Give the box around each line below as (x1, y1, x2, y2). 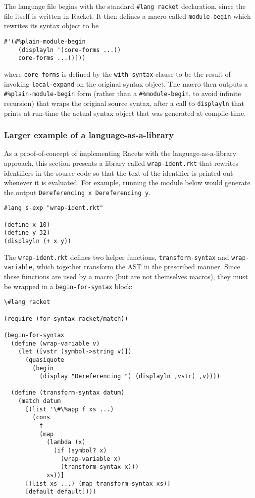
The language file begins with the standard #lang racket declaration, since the (4, 1, 246, 11)
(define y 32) (4, 229, 51, 237)
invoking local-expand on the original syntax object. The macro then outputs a (4, 78, 248, 89)
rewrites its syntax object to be (4, 20, 99, 31)
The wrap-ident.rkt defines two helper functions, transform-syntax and (4, 251, 229, 262)
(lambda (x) (46, 439, 86, 446)
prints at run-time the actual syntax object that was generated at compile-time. (4, 107, 246, 118)
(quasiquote (25, 356, 64, 363)
